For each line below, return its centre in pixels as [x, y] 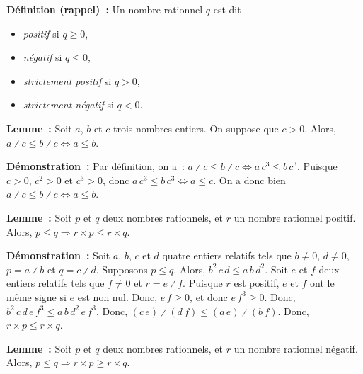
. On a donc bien [249, 180]
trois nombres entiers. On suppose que [196, 128]
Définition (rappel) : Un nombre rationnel [105, 9]
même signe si [36, 296]
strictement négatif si [68, 104]
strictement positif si [67, 80]
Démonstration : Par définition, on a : [96, 166]
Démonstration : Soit [58, 255]
